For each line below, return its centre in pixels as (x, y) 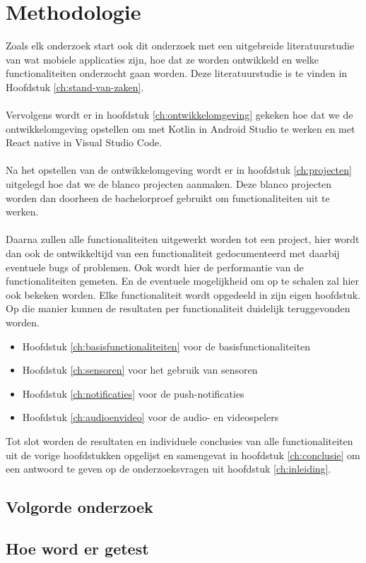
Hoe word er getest (77, 548)
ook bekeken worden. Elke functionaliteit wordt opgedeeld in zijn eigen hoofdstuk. (183, 294)
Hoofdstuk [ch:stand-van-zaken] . (75, 87)
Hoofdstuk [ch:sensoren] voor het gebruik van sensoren (140, 370)
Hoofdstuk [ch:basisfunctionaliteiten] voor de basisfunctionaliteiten (166, 346)
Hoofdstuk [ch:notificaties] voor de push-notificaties (133, 393)
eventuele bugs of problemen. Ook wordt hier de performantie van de (155, 267)
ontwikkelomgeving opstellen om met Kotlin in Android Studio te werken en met (181, 128)
